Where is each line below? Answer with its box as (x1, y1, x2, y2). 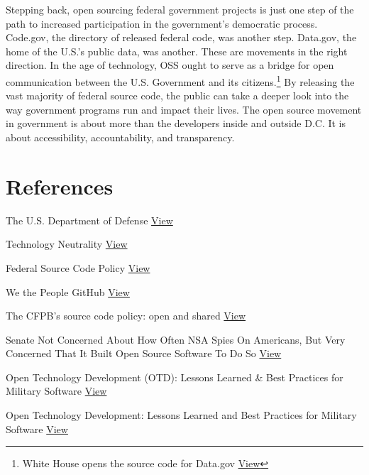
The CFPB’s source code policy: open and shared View (6, 308, 246, 323)
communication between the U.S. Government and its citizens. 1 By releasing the (6, 72, 355, 89)
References (6, 171, 114, 200)
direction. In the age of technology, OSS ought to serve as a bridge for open (6, 58, 334, 72)
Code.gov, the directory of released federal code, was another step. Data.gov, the (6, 30, 357, 45)
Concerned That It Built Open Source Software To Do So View (6, 346, 282, 361)
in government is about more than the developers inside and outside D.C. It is (6, 116, 346, 131)
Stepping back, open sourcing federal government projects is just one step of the (6, 2, 354, 16)
